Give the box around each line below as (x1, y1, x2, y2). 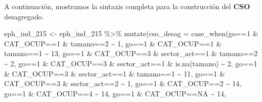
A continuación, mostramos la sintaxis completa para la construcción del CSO (4, 1, 250, 11)
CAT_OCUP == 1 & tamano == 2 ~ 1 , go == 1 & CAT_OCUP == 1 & (4, 38, 222, 48)
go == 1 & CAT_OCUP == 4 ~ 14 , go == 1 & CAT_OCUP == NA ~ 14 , (4, 88, 226, 98)
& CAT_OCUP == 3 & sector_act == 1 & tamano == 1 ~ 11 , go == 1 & (4, 68, 225, 79)
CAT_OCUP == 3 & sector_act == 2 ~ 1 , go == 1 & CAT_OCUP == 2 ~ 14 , (4, 78, 242, 89)
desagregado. (4, 11, 44, 21)
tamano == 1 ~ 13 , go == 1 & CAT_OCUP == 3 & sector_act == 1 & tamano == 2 (4, 48, 258, 59)
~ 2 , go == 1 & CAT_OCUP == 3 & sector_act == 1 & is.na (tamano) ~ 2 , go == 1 (4, 58, 257, 68)
